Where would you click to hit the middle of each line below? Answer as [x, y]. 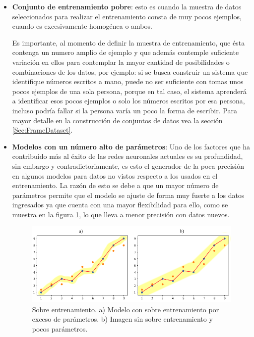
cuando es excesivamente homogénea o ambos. [82, 26]
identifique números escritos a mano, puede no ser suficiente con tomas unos [128, 81]
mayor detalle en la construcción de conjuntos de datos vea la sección [117, 120]
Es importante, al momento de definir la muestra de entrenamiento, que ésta [128, 42]
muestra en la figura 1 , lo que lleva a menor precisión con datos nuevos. [121, 214]
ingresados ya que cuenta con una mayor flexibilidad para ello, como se [120, 205]
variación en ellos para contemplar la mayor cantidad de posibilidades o [121, 62]
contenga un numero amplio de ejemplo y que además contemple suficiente [126, 52]
